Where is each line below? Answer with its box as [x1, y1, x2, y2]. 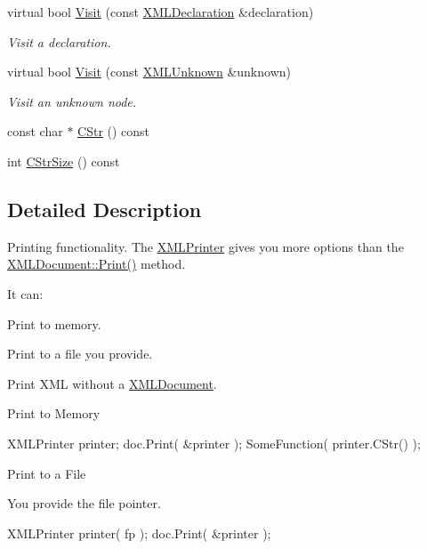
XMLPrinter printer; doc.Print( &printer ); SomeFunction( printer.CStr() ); [7, 433, 421, 452]
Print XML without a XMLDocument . [7, 374, 217, 392]
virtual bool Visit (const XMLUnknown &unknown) [7, 62, 291, 81]
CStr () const [77, 122, 150, 141]
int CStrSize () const [7, 151, 120, 170]
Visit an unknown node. [7, 92, 137, 110]
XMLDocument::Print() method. [7, 254, 186, 273]
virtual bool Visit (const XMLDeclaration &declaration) [7, 3, 314, 20]
